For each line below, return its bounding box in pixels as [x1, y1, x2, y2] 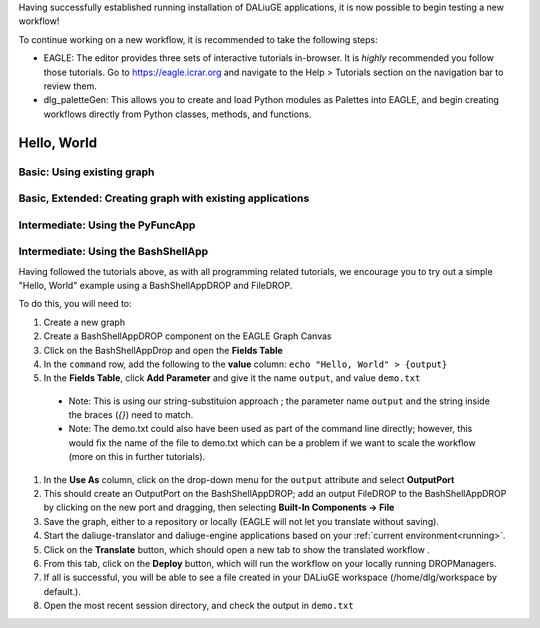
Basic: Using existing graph [18, 165, 155, 179]
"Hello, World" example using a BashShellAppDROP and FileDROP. [18, 279, 293, 291]
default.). [43, 585, 82, 597]
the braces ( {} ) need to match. [68, 409, 194, 421]
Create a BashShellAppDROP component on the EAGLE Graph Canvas [43, 330, 332, 342]
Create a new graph [43, 316, 125, 328]
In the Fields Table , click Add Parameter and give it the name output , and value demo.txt [43, 372, 421, 384]
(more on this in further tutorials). [68, 451, 206, 463]
